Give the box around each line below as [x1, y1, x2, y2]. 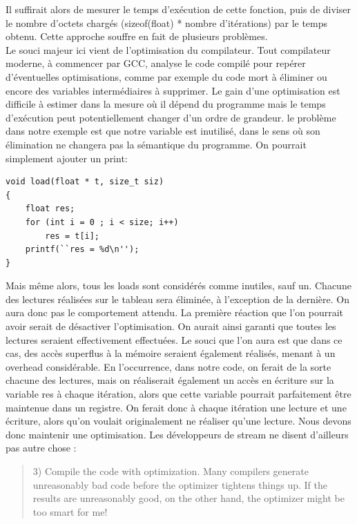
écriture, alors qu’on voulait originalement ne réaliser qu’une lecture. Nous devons [6, 414, 351, 428]
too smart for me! [32, 504, 108, 518]
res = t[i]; [45, 231, 100, 241]
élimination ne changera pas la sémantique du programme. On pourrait [6, 137, 307, 151]
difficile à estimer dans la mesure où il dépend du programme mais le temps [6, 97, 326, 111]
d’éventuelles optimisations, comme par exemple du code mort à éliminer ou [6, 69, 327, 84]
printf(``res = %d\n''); [25, 244, 139, 255]
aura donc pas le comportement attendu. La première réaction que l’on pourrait [6, 305, 344, 320]
